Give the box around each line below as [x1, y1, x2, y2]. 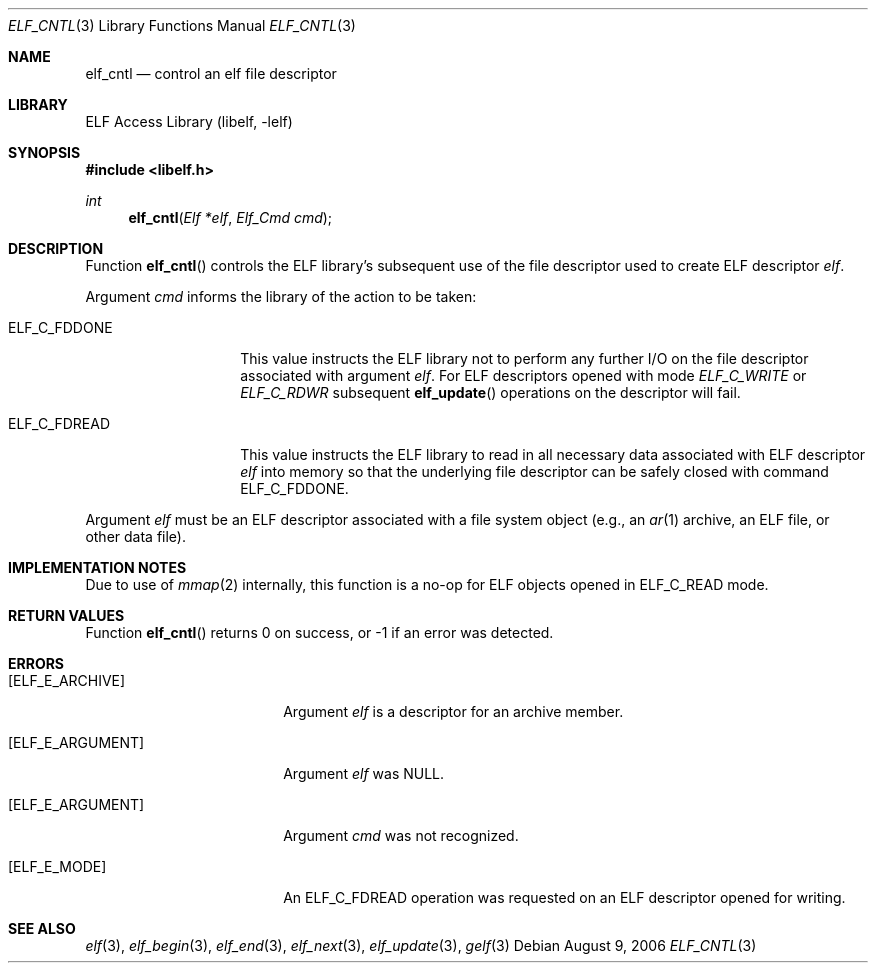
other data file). [85, 528, 187, 545]
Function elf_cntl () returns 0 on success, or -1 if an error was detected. [85, 624, 554, 641]
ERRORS [8, 655, 65, 672]
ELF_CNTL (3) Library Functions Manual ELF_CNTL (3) [8, 17, 356, 34]
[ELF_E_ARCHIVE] [8, 672, 126, 689]
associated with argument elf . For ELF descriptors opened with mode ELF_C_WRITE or [240, 367, 807, 384]
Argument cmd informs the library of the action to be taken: [85, 288, 477, 305]
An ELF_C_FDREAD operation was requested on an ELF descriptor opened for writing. [283, 889, 846, 906]
